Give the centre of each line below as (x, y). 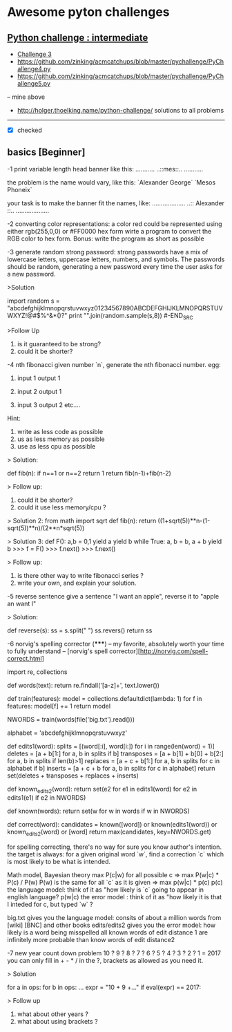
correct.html (25, 658)
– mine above (26, 97)
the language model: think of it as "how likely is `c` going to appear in (105, 890)
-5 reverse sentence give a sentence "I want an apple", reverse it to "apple (113, 596)
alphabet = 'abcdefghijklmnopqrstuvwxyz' (67, 733)
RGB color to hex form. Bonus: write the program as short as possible (106, 238)
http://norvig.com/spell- (174, 651)
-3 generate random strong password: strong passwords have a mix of (108, 252)
